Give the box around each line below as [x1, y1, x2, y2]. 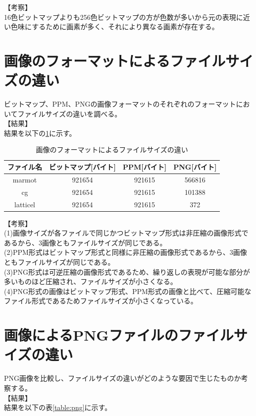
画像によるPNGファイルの [4, 325, 178, 345]
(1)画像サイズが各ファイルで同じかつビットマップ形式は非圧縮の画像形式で [4, 228, 249, 238]
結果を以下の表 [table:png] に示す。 [4, 402, 112, 413]
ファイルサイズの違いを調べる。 [17, 108, 122, 119]
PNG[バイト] [173, 162, 217, 172]
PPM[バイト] [122, 162, 167, 172]
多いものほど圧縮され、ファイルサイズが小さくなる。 [4, 276, 177, 287]
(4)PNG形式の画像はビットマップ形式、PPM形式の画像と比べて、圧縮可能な [4, 286, 252, 296]
